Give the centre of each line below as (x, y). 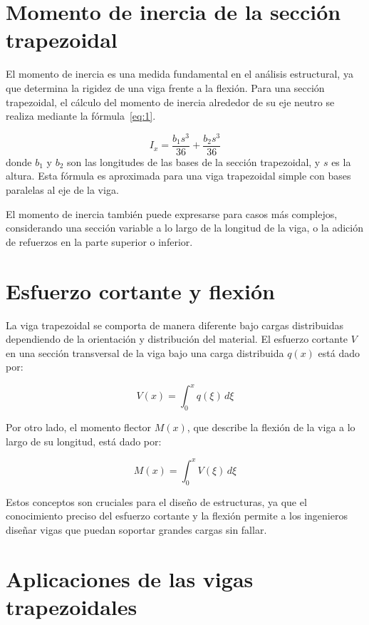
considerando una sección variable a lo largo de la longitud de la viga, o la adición (184, 228)
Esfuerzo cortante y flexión (140, 290)
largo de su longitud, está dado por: (84, 441)
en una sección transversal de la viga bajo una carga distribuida (145, 352)
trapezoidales (72, 606)
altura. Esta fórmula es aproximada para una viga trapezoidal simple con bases (178, 176)
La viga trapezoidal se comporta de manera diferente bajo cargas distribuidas (175, 325)
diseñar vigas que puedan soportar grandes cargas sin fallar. (136, 529)
